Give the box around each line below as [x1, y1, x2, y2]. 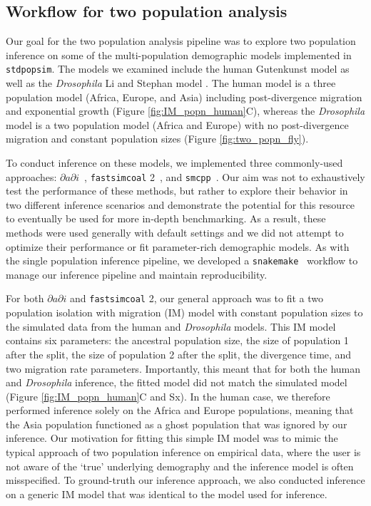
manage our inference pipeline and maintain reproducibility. [6, 267, 268, 282]
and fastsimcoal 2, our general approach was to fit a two [69, 291, 324, 306]
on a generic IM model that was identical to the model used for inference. [6, 486, 327, 501]
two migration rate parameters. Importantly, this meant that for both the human [6, 361, 361, 376]
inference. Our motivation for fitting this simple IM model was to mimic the [6, 430, 338, 445]
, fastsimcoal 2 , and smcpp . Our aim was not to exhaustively [84, 169, 365, 184]
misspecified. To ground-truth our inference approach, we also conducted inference [6, 473, 365, 487]
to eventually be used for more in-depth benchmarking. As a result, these [6, 211, 326, 226]
